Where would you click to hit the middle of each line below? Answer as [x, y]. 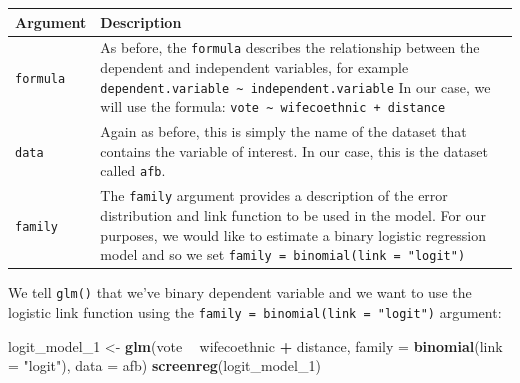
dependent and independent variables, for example [254, 67]
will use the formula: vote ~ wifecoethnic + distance [273, 106]
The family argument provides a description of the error [274, 195]
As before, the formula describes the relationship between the [290, 47]
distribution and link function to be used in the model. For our [293, 214]
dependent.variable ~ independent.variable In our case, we [295, 86]
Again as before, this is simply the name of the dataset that [283, 131]
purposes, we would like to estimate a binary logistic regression [293, 234]
